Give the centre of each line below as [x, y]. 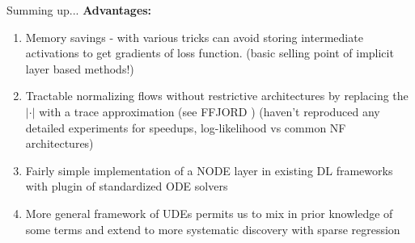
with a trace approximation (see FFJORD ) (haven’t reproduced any [210, 111]
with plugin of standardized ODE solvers [127, 186]
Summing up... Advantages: [79, 10]
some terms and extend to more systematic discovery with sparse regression [213, 229]
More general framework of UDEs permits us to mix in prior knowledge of [209, 213]
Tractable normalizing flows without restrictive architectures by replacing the [217, 96]
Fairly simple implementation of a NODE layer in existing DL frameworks [209, 170]
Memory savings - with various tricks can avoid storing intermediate [194, 37]
